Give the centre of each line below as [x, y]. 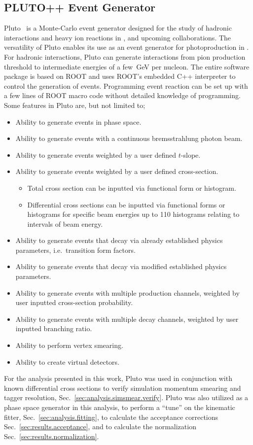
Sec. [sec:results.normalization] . [52, 436]
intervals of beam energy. [65, 223]
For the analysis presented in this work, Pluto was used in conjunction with [118, 378]
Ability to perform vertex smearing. [69, 345]
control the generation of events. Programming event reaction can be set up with [126, 86]
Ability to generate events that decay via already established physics [119, 240]
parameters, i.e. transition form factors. [75, 250]
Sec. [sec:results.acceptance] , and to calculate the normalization [100, 427]
